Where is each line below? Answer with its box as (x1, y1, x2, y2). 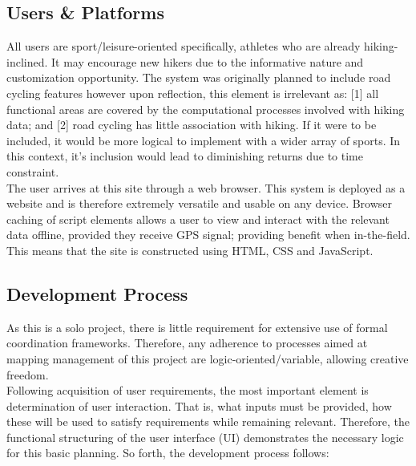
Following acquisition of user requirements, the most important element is (6, 382, 369, 399)
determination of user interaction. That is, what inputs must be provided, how (6, 397, 392, 414)
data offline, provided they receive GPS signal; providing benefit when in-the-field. (6, 226, 410, 243)
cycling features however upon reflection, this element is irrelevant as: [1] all (6, 84, 379, 101)
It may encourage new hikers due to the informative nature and (51, 53, 364, 70)
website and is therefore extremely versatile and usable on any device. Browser (6, 195, 393, 212)
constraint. (6, 163, 59, 180)
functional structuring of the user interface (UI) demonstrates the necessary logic (6, 428, 404, 445)
